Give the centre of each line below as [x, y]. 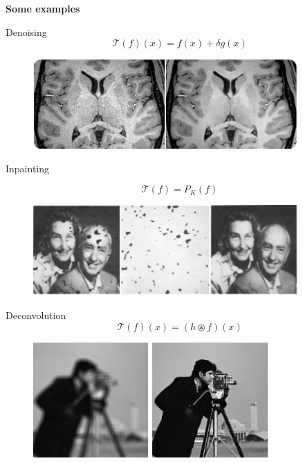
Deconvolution [36, 315]
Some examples [43, 8]
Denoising [26, 31]
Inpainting [28, 168]
